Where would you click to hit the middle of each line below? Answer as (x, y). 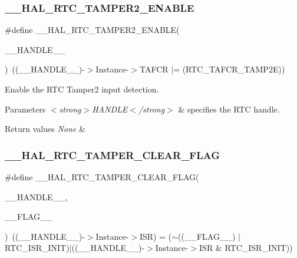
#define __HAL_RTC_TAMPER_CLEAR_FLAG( (102, 177)
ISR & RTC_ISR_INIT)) (246, 248)
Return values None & (45, 129)
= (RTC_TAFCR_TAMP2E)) (229, 69)
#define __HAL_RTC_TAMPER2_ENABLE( (92, 30)
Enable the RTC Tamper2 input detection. (82, 89)
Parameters (25, 109)
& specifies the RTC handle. (229, 109)
